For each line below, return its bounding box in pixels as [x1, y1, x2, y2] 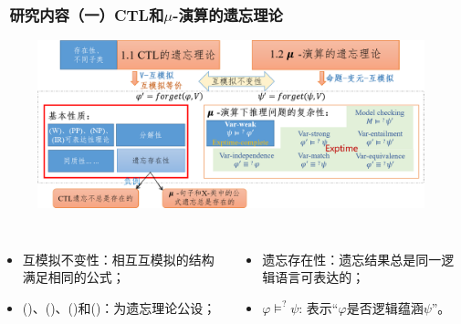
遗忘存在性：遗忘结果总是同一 [262, 249, 442, 268]
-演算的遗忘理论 [173, 3, 283, 26]
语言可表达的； [275, 267, 365, 287]
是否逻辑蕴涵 [346, 298, 424, 317]
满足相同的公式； [22, 267, 125, 287]
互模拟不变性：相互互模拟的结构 [22, 249, 215, 268]
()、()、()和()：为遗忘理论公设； [22, 298, 216, 317]
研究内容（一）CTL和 [9, 3, 164, 26]
